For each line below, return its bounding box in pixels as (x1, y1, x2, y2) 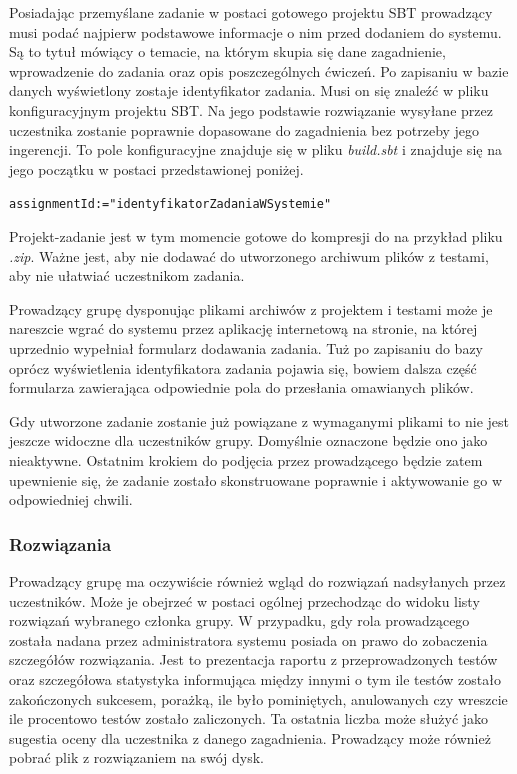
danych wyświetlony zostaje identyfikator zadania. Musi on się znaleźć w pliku (9, 80, 489, 101)
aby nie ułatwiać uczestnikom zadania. (9, 265, 245, 286)
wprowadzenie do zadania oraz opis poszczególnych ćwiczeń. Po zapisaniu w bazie (9, 60, 509, 81)
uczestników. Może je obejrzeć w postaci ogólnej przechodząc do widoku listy (9, 590, 480, 611)
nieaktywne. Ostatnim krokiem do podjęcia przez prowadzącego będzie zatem (9, 449, 483, 470)
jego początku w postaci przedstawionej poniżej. (9, 158, 304, 179)
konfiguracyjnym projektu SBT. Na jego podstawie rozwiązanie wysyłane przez (9, 99, 493, 120)
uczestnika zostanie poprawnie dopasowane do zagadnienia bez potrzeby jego (9, 119, 480, 140)
